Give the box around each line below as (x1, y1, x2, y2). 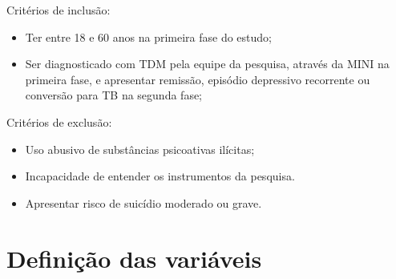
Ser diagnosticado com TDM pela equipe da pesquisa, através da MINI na (25, 55, 390, 72)
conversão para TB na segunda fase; (25, 87, 203, 103)
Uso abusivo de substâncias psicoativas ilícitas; (25, 140, 255, 157)
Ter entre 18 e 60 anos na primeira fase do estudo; (25, 28, 272, 45)
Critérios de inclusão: (6, 2, 111, 18)
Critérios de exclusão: (6, 113, 112, 130)
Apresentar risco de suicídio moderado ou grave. (25, 194, 262, 211)
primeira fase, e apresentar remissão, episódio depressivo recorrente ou (25, 71, 370, 87)
